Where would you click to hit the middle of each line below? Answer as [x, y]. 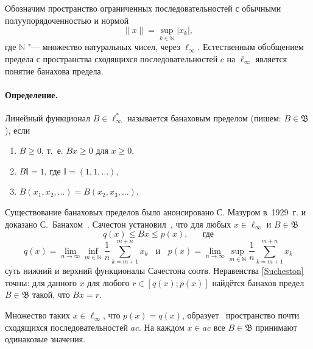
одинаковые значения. [45, 339]
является [271, 59]
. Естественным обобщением [251, 47]
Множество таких [37, 315]
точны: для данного [41, 282]
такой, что [51, 294]
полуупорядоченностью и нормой [67, 20]
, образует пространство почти [241, 315]
